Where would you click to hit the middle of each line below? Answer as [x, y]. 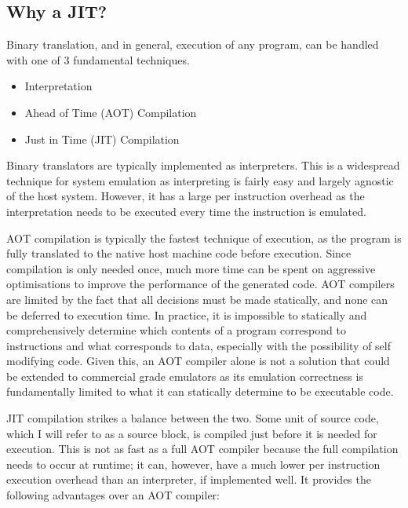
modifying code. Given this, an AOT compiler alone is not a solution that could [198, 361]
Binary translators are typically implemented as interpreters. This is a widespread [203, 165]
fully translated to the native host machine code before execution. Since [179, 253]
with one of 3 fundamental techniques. [98, 59]
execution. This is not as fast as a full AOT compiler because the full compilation [202, 449]
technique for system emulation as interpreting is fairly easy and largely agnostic [200, 180]
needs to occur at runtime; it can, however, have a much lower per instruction [193, 464]
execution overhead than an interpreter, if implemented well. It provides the [189, 479]
